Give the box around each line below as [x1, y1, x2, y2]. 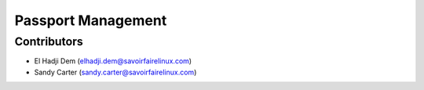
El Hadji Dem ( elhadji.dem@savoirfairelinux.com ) [34, 56, 192, 66]
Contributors [14, 34, 84, 49]
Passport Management [14, 12, 167, 29]
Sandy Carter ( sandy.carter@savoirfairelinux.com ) [34, 67, 197, 77]
